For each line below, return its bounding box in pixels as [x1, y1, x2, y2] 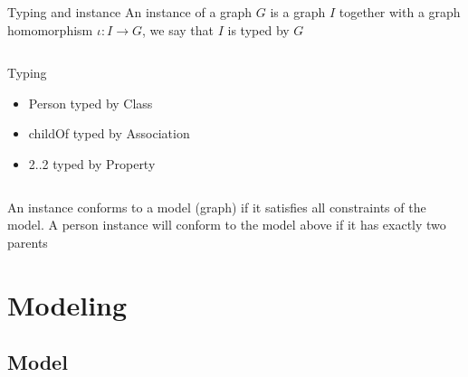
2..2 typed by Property [28, 154, 156, 173]
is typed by [227, 20, 290, 39]
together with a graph [339, 3, 461, 21]
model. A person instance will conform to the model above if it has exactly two [7, 215, 446, 234]
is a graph [270, 3, 326, 21]
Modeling [7, 286, 128, 323]
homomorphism [7, 20, 93, 39]
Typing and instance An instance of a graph [7, 3, 253, 21]
